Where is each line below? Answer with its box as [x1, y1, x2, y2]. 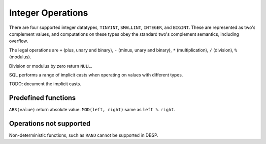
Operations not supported [9, 120, 91, 127]
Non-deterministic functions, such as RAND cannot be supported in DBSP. [9, 132, 159, 138]
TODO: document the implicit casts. [9, 81, 81, 87]
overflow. [9, 38, 28, 44]
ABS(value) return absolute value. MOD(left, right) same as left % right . [9, 107, 175, 113]
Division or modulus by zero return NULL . [9, 63, 92, 69]
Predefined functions [9, 94, 76, 102]
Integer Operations [9, 7, 88, 18]
